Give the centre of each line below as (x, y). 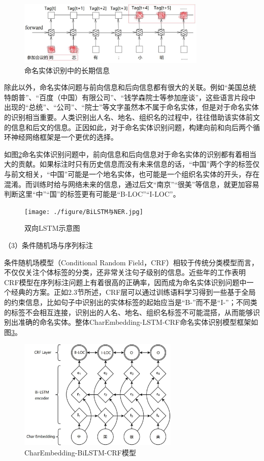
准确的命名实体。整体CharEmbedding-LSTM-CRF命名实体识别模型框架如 (138, 322)
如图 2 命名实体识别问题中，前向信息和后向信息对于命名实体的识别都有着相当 (130, 154)
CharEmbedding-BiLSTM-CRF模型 (80, 453)
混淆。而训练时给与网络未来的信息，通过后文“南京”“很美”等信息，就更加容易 (132, 184)
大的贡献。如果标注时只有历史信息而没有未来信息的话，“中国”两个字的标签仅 (132, 164)
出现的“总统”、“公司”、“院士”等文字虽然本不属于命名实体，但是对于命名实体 (131, 107)
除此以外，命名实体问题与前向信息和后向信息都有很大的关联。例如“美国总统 (130, 87)
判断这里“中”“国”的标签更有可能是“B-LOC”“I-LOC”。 (92, 194)
